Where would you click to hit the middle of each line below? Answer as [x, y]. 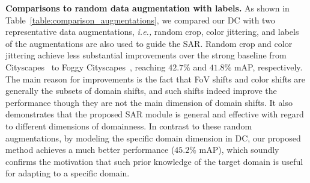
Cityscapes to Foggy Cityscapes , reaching [86, 67]
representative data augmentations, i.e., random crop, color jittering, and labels [152, 32]
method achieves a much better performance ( [90, 150]
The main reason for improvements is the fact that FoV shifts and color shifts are [156, 79]
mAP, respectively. [268, 67]
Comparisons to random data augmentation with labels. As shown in [147, 8]
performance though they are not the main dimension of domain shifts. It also [149, 102]
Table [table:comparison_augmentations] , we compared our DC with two [140, 20]
